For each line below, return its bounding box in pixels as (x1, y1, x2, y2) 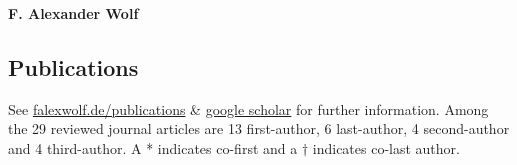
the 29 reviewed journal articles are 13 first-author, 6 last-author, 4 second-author (8, 118, 510, 139)
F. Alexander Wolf (8, 3, 139, 23)
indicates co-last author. (312, 137, 460, 158)
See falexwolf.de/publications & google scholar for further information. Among (8, 98, 489, 119)
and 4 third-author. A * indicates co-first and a (8, 137, 298, 158)
